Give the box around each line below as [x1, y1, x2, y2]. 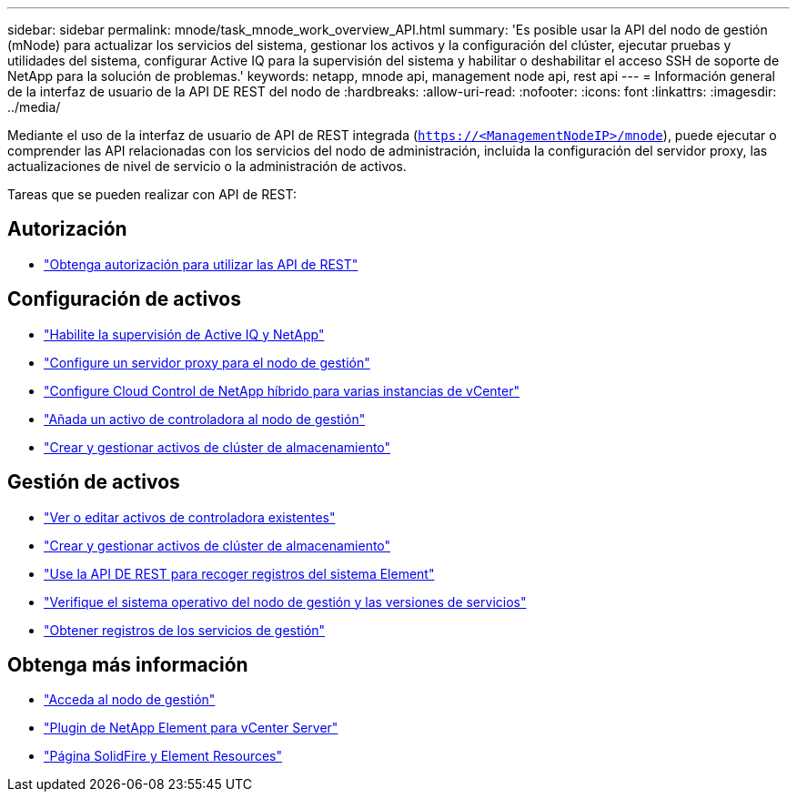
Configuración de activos [7, 288, 241, 311]
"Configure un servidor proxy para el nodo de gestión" [44, 354, 370, 370]
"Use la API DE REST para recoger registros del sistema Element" [44, 565, 435, 582]
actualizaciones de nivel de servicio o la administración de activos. [7, 158, 407, 174]
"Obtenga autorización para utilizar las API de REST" [44, 256, 358, 272]
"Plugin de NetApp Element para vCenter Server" [44, 720, 338, 736]
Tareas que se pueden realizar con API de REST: [7, 187, 298, 202]
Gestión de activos [7, 470, 180, 494]
